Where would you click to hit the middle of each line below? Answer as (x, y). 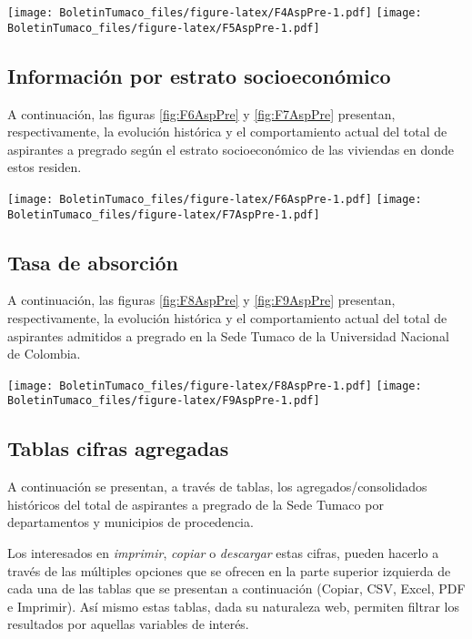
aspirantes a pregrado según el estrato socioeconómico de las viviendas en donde (231, 149)
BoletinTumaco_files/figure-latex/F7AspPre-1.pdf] (164, 214)
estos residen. (45, 167)
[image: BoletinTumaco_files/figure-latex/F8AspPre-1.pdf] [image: (215, 385)
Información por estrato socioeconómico (199, 75)
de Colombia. (44, 354)
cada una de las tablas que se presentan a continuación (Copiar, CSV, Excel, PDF (236, 588)
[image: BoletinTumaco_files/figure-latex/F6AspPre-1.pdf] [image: (215, 199)
